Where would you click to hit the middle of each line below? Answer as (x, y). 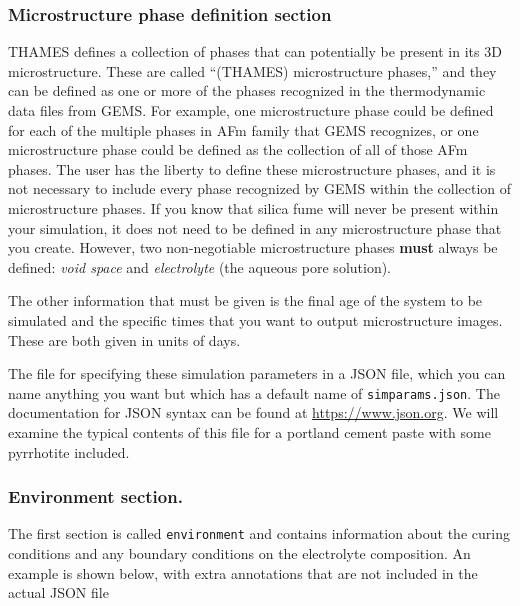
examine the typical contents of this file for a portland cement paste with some (249, 431)
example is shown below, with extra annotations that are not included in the (243, 572)
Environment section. (95, 496)
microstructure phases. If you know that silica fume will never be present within (253, 207)
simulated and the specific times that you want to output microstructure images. (255, 319)
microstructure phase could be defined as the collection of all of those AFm (238, 149)
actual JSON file (58, 592)
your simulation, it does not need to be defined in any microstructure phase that (255, 227)
